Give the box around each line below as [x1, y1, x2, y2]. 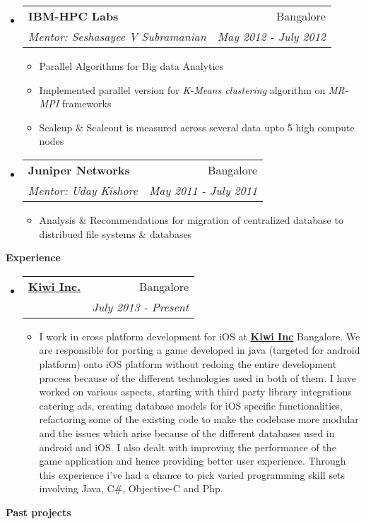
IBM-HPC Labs [28, 8, 119, 24]
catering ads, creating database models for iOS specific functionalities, [39, 398, 343, 412]
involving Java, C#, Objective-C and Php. [39, 481, 223, 496]
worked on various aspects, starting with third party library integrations [39, 384, 352, 399]
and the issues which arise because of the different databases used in [39, 425, 335, 440]
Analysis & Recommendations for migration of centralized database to [39, 212, 343, 227]
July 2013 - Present [92, 298, 189, 315]
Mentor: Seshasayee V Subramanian [28, 28, 206, 44]
